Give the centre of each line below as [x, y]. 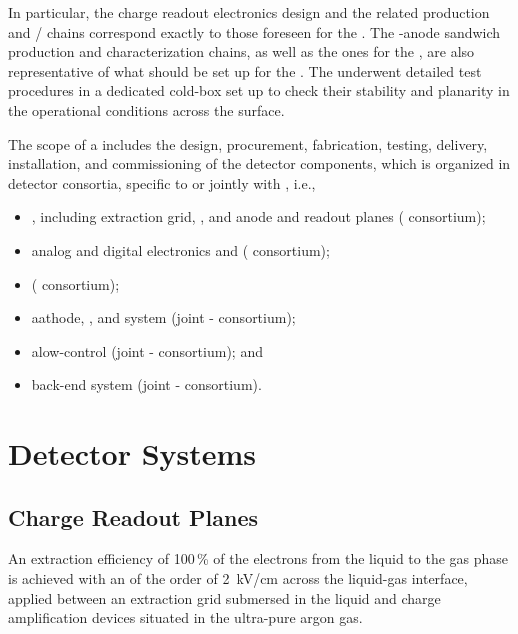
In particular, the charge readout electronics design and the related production [249, 12]
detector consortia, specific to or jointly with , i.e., [162, 182]
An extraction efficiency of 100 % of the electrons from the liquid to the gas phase [258, 558]
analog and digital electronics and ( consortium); [180, 249]
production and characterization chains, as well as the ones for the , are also [241, 51]
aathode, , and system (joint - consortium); [163, 317]
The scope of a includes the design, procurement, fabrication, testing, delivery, [248, 143]
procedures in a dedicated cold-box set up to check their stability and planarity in [259, 90]
